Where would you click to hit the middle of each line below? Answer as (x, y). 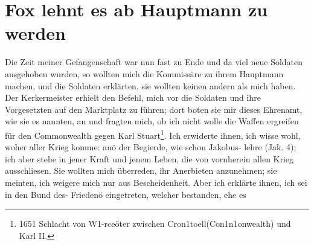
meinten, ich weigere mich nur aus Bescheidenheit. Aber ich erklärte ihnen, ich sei (156, 182)
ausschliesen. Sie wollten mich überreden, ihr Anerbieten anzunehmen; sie (141, 170)
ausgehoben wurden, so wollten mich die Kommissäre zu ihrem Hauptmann (144, 73)
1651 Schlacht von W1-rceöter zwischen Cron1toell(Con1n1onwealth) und (155, 224)
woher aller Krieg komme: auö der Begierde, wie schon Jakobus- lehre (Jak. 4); (151, 147)
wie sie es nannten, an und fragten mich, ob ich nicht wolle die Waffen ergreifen (152, 121)
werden (35, 33)
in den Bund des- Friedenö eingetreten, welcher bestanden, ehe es (126, 194)
